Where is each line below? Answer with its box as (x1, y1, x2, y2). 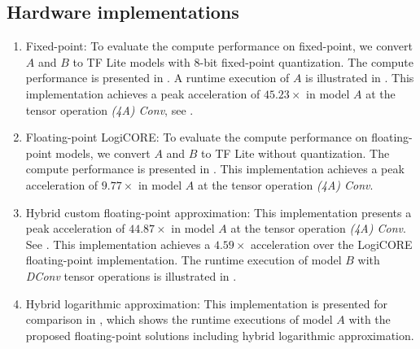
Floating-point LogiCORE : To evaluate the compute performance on (25, 129, 368, 146)
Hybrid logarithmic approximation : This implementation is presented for (25, 294, 387, 312)
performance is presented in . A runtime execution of (25, 69, 290, 86)
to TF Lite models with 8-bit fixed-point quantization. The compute (72, 53, 414, 70)
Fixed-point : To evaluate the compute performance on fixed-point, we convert (25, 37, 413, 55)
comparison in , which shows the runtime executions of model (25, 311, 333, 328)
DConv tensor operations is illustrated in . (25, 267, 237, 284)
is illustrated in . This (305, 69, 414, 86)
